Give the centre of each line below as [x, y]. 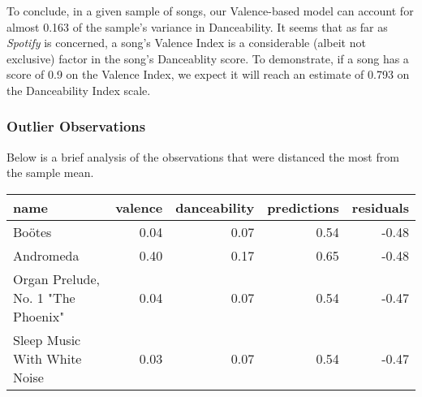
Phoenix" [39, 316]
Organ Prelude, [57, 278]
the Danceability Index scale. [79, 90]
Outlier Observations [76, 126]
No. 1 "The [44, 297]
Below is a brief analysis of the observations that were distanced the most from [203, 156]
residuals [380, 207]
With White [47, 358]
